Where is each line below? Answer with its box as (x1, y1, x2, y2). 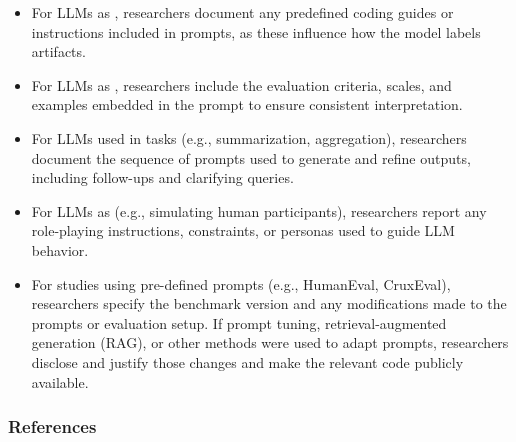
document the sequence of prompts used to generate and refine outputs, (31, 147, 471, 168)
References (8, 414, 97, 439)
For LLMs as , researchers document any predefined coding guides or (31, 2, 454, 22)
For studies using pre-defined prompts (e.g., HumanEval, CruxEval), (31, 273, 451, 294)
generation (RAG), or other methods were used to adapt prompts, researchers (31, 332, 509, 353)
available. (31, 371, 89, 392)
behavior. (31, 239, 89, 260)
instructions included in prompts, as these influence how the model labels (31, 21, 481, 42)
